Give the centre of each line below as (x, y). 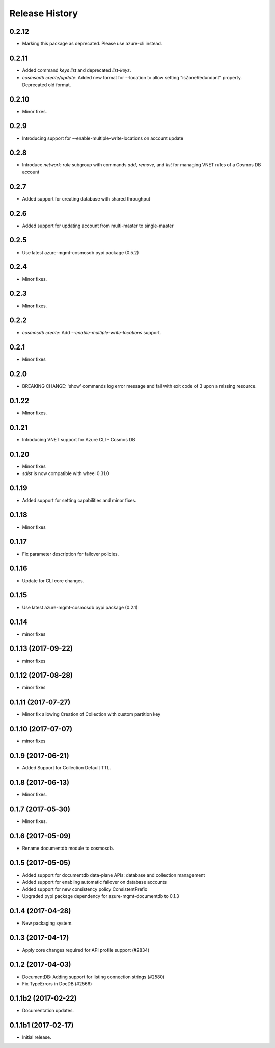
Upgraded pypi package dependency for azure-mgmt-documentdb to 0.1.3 (101, 896)
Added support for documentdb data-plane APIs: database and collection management (114, 875)
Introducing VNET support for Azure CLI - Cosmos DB (79, 439)
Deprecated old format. (47, 85)
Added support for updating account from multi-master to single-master (98, 226)
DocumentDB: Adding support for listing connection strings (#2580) (93, 977)
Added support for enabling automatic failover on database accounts (94, 882)
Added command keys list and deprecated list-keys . (77, 70)
